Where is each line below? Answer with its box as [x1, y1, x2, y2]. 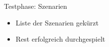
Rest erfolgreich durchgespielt [15, 34, 106, 44]
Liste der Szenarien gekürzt [15, 17, 99, 27]
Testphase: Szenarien [4, 1, 67, 11]
